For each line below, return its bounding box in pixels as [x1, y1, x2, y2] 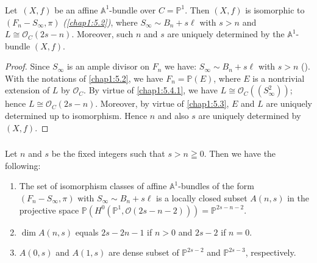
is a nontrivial [252, 71, 305, 84]
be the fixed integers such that [51, 147, 165, 160]
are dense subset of [108, 246, 179, 259]
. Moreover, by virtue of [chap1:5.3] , [95, 97, 229, 110]
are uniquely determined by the [167, 27, 285, 40]
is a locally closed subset [156, 191, 248, 204]
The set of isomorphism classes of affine [19, 179, 167, 192]
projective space [19, 203, 79, 216]
